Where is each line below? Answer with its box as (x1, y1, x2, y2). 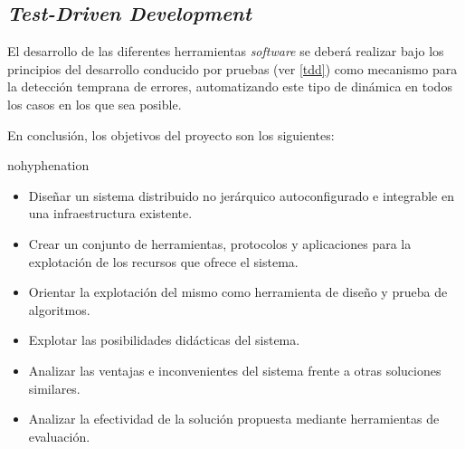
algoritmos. (28, 300, 90, 319)
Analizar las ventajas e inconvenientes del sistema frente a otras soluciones (28, 360, 441, 379)
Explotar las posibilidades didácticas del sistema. (28, 330, 300, 349)
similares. (28, 378, 81, 397)
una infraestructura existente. (28, 204, 193, 223)
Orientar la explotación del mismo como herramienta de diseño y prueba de (28, 282, 448, 301)
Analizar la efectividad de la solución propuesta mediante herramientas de (28, 409, 440, 428)
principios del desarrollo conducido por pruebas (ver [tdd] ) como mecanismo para (7, 59, 458, 78)
